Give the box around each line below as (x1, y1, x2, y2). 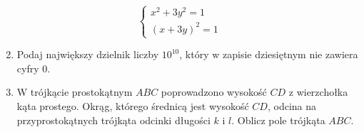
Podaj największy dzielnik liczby (16, 47, 159, 62)
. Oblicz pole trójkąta (231, 112, 325, 127)
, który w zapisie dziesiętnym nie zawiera (179, 47, 358, 62)
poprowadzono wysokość (161, 84, 267, 99)
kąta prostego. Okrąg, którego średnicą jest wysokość (16, 98, 249, 113)
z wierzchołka (288, 84, 348, 99)
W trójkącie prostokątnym (16, 84, 133, 99)
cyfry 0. (16, 60, 51, 75)
